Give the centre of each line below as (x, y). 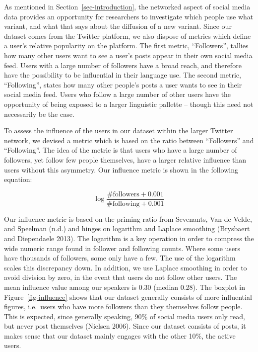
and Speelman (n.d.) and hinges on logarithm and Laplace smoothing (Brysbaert (127, 228)
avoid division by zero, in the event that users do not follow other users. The (121, 277)
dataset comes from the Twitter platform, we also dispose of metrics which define (128, 36)
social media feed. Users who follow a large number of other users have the (118, 94)
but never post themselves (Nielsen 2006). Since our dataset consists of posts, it (125, 326)
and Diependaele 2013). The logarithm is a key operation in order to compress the (129, 238)
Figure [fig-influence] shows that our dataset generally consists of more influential (128, 297)
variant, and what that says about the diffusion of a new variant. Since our (118, 26)
